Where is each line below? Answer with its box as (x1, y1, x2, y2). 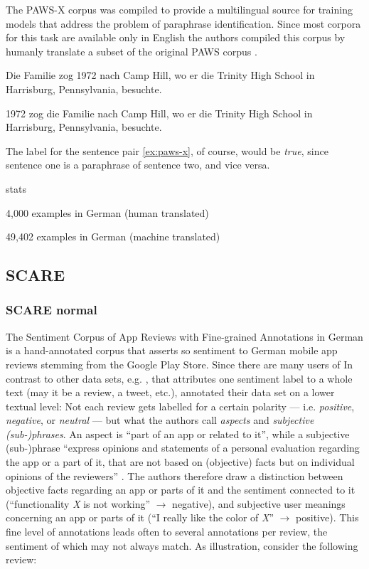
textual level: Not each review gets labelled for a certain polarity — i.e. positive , (6, 398, 355, 413)
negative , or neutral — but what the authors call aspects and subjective (6, 413, 314, 427)
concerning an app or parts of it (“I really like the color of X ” (6, 510, 274, 525)
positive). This (296, 510, 359, 525)
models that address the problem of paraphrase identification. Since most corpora (6, 16, 361, 31)
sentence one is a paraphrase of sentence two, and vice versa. (6, 157, 270, 172)
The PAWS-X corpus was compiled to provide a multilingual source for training (6, 2, 353, 16)
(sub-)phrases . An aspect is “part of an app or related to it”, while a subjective (6, 426, 350, 441)
